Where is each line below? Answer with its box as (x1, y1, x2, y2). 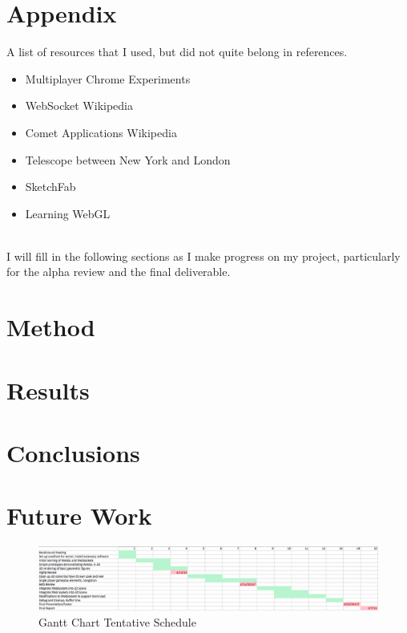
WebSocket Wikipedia (25, 97, 133, 114)
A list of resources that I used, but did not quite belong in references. (6, 43, 348, 60)
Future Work (6, 499, 152, 532)
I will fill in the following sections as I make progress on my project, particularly (6, 247, 401, 264)
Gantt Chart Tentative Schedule (38, 613, 196, 630)
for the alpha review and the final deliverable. (6, 263, 231, 280)
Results (6, 373, 90, 406)
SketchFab (25, 178, 76, 195)
